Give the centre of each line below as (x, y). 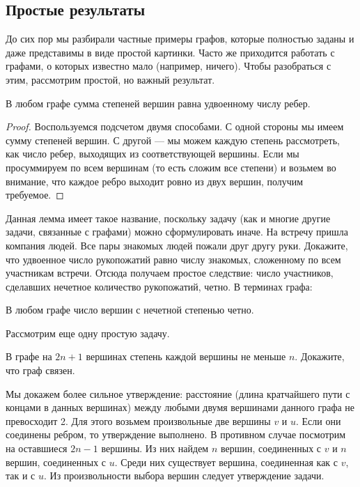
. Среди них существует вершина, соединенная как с (226, 462)
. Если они (319, 420)
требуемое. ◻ (35, 195)
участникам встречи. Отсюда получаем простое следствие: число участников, (170, 273)
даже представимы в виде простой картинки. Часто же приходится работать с (170, 52)
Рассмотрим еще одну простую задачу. (88, 333)
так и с (21, 476)
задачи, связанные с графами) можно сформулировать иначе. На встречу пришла (177, 232)
